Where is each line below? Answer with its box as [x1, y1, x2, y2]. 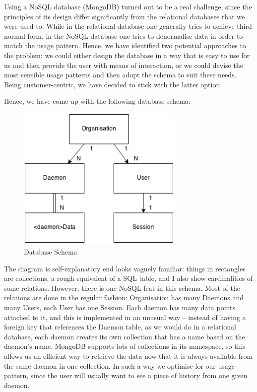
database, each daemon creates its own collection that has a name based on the [4, 331, 245, 341]
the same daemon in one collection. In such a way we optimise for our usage [4, 360, 235, 371]
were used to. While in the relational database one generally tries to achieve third [4, 21, 252, 31]
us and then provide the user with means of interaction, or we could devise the [4, 60, 243, 70]
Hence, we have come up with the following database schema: [4, 96, 191, 106]
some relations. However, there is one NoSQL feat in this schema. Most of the [4, 282, 240, 293]
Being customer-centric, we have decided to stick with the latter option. [4, 79, 222, 89]
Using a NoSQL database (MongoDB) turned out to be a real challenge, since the [4, 1, 252, 11]
